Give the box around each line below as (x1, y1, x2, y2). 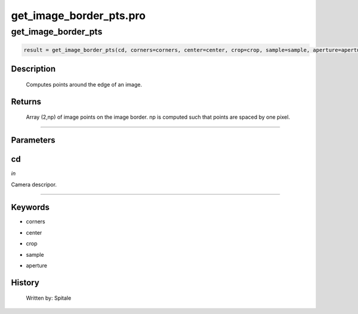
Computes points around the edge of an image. (26, 81, 143, 88)
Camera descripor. (11, 181, 57, 188)
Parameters (11, 135, 55, 146)
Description (11, 64, 56, 74)
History (11, 278, 40, 288)
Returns (11, 96, 42, 107)
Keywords (11, 202, 50, 213)
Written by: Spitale (26, 294, 72, 301)
